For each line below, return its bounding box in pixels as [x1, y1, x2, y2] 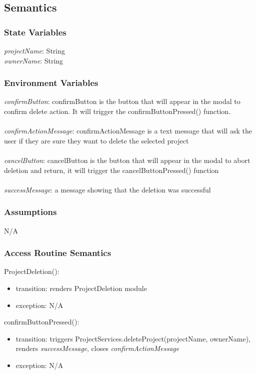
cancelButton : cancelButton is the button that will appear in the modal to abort [4, 154, 250, 165]
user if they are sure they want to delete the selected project [4, 135, 189, 145]
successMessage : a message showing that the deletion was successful [4, 184, 211, 194]
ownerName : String [4, 55, 63, 65]
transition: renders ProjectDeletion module [15, 282, 147, 293]
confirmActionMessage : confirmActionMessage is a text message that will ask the [4, 125, 252, 136]
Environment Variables [4, 76, 98, 89]
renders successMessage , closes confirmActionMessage [15, 343, 179, 353]
